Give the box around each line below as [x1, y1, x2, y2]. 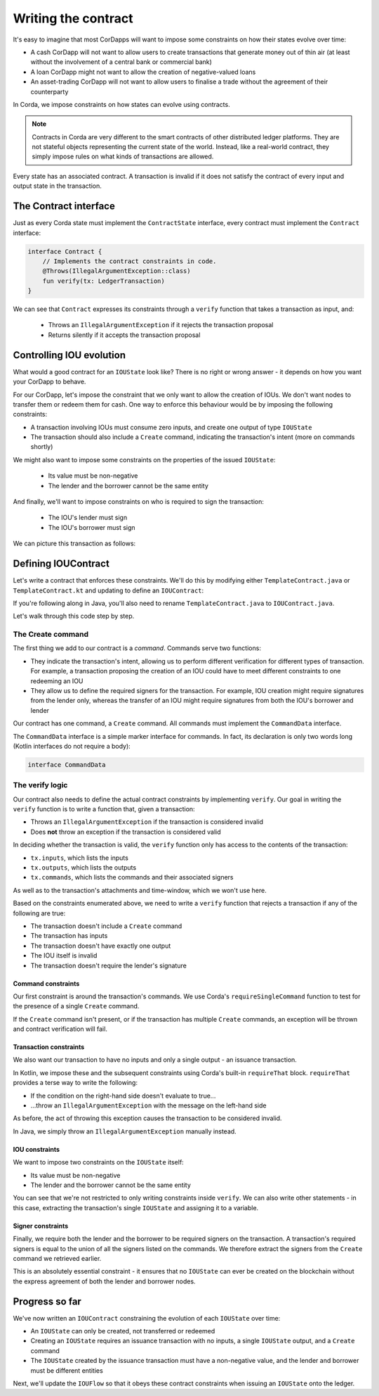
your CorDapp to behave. [13, 377, 86, 386]
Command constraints [13, 979, 80, 988]
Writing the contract [13, 11, 133, 26]
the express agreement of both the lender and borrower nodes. [13, 1277, 196, 1286]
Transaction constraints [13, 1043, 85, 1051]
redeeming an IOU [30, 676, 84, 685]
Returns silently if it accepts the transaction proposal [48, 331, 201, 339]
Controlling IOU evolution [13, 349, 126, 361]
